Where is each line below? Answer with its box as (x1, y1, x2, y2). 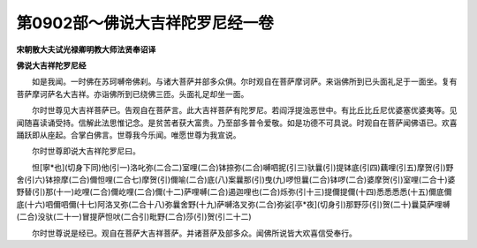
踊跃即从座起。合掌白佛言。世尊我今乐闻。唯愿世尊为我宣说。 (16, 129, 241, 140)
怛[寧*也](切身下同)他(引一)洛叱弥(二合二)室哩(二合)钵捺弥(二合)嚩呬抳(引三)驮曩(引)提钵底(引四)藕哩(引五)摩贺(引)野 (31, 162, 454, 172)
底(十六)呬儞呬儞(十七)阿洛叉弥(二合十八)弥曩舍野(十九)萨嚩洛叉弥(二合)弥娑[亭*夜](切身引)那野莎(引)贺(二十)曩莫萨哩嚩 (16, 199, 450, 209)
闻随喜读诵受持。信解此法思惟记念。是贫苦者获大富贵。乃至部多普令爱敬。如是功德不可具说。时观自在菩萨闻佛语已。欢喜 (16, 117, 458, 128)
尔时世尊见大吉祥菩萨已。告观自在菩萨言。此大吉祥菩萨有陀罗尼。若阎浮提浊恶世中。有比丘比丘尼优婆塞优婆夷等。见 (31, 105, 458, 116)
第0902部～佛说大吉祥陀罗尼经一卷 (16, 13, 274, 33)
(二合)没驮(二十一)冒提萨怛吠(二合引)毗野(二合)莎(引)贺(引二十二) (16, 212, 252, 222)
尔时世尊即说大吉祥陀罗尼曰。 (31, 146, 140, 156)
